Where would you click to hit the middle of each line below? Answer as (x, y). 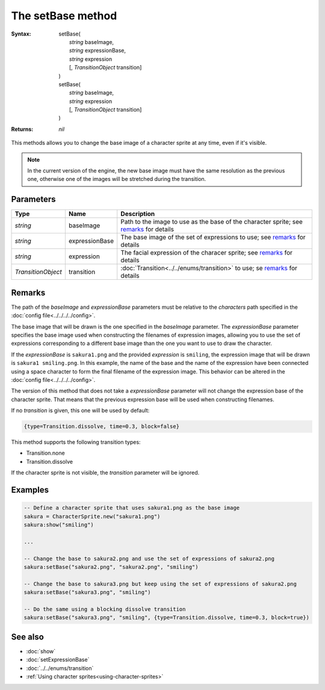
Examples (30, 490)
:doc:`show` (41, 651)
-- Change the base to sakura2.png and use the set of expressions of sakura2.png (149, 559)
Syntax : (21, 34)
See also (28, 637)
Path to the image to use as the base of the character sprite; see (212, 222)
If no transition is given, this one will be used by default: (80, 411)
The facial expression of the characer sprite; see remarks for (207, 253)
